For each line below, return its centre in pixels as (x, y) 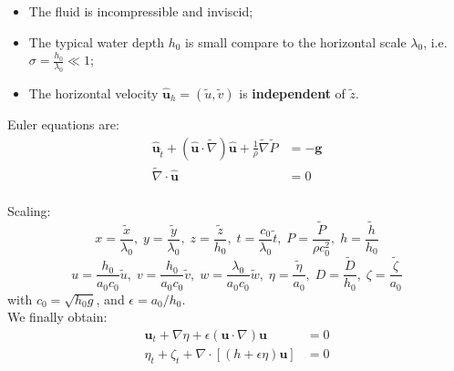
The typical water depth (97, 41)
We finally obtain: (57, 317)
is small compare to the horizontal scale (296, 41)
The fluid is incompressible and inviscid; (141, 11)
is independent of (292, 93)
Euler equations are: (63, 124)
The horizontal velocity (93, 93)
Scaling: (29, 210)
